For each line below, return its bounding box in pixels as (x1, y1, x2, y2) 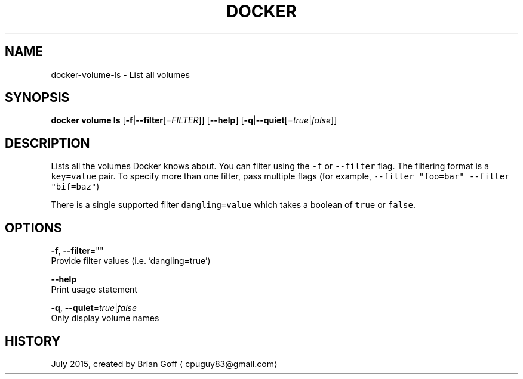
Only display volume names (51, 313, 159, 324)
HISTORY (5, 333, 61, 349)
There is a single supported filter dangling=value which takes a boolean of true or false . (51, 200, 416, 210)
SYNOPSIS (5, 90, 70, 105)
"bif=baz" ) (51, 181, 100, 192)
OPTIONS (5, 220, 62, 235)
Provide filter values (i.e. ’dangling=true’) (51, 256, 211, 266)
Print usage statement (51, 284, 137, 295)
